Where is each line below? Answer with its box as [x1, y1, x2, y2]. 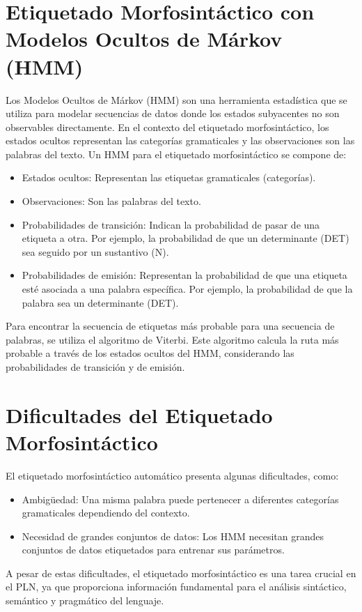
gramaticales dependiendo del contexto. [22, 505, 190, 520]
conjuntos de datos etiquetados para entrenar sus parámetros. [22, 542, 285, 557]
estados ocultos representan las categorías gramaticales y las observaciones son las [6, 133, 355, 148]
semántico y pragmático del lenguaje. [6, 593, 164, 608]
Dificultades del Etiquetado [6, 400, 273, 429]
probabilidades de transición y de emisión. [6, 360, 185, 374]
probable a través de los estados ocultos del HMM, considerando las [6, 346, 294, 360]
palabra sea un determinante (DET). [22, 295, 179, 309]
